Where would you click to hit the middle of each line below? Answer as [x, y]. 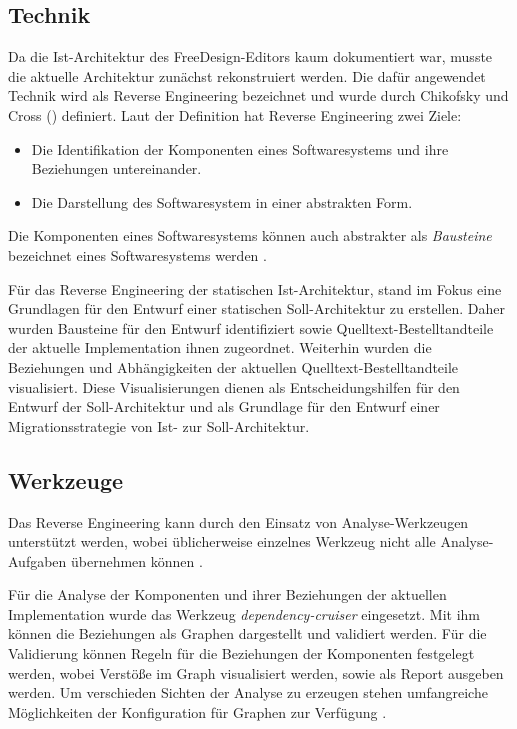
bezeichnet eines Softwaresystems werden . [137, 254]
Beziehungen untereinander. [116, 168]
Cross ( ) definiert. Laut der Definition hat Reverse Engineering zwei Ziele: [235, 114]
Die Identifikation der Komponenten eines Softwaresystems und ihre [240, 148]
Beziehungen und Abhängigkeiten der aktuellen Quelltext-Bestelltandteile [233, 366]
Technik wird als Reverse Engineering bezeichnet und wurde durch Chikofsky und [258, 95]
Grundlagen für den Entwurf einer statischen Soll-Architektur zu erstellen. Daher [256, 308]
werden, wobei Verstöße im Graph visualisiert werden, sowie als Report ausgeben [256, 672]
